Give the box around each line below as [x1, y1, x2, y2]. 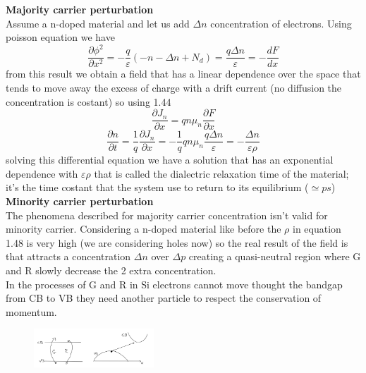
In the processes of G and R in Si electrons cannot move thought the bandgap [6, 276, 343, 291]
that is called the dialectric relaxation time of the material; [94, 166, 349, 181]
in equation [293, 221, 341, 236]
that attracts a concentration [6, 249, 131, 264]
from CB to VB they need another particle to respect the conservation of [6, 291, 322, 305]
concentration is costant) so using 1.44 [6, 94, 171, 109]
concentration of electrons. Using [210, 16, 352, 30]
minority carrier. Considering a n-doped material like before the [6, 221, 281, 236]
